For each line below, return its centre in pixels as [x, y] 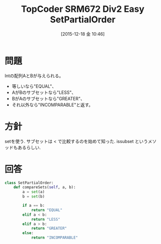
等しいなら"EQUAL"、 [34, 86]
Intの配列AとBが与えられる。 [34, 76]
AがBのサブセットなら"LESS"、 [44, 92]
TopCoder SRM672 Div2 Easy [83, 9]
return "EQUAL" [47, 210]
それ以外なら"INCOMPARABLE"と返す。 [53, 104]
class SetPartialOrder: [29, 183]
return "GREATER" [49, 229]
